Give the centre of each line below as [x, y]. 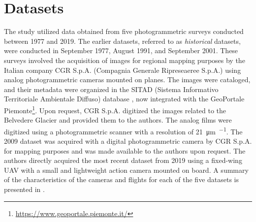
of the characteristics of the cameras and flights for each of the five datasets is [122, 179]
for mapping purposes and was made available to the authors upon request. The [125, 150]
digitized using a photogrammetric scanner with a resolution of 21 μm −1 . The [123, 130]
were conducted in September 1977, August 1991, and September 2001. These [121, 50]
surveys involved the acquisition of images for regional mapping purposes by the [125, 60]
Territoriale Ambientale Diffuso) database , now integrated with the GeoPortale [124, 99]
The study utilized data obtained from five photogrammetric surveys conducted [124, 31]
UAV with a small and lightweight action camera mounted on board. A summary [126, 170]
